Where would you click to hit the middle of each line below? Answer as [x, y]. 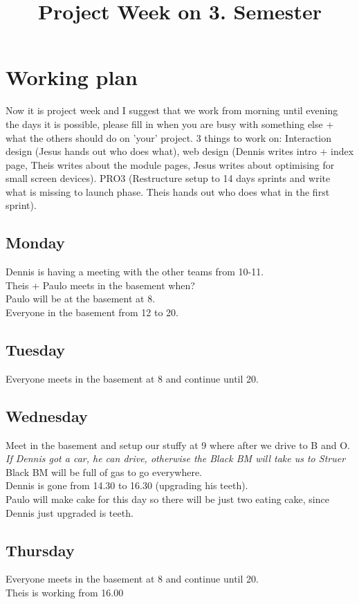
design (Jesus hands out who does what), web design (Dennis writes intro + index [180, 151]
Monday [35, 242]
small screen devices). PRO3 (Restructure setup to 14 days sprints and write [168, 178]
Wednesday [47, 415]
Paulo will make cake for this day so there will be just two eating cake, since [167, 499]
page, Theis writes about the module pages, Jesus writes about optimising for [170, 164]
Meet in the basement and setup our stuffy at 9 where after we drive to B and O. [178, 445]
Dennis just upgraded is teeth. [70, 512]
